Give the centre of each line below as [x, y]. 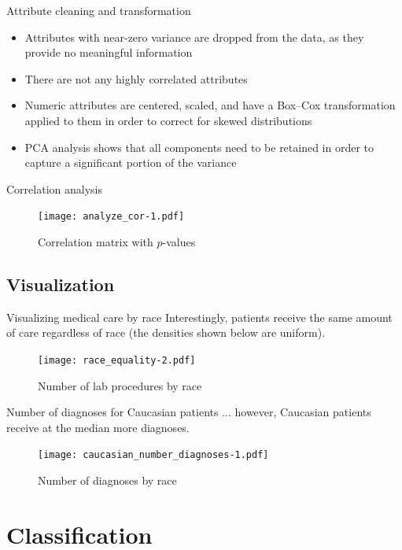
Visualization [61, 284]
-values [179, 242]
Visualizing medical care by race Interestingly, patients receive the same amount [199, 317]
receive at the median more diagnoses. [98, 427]
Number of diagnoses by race [107, 480]
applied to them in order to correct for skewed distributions [168, 120]
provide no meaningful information [109, 52]
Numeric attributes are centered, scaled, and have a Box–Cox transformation [210, 105]
